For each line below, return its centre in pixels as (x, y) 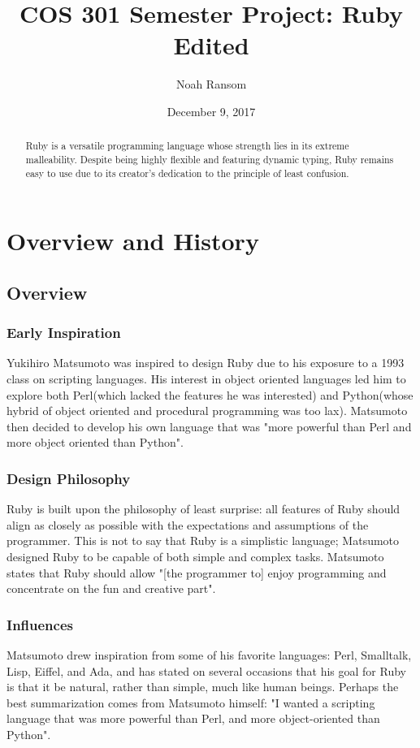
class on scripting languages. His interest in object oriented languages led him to (206, 379)
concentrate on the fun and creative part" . (111, 588)
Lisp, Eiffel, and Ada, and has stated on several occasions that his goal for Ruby (206, 670)
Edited (211, 45)
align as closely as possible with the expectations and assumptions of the (188, 524)
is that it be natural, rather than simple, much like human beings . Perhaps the (203, 687)
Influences (40, 624)
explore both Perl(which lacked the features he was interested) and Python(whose (210, 394)
